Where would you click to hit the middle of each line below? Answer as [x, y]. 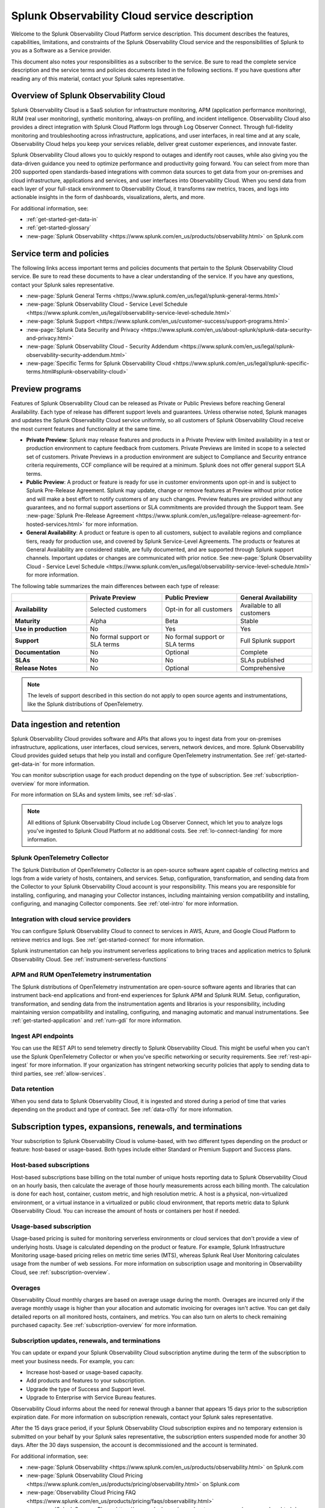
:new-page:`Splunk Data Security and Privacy [83, 329]
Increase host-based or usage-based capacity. [85, 1372]
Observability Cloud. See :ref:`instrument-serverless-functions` [90, 959]
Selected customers [118, 609]
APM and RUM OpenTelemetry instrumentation [81, 975]
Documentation [37, 652]
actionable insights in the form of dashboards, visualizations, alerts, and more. [108, 197]
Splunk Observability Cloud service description [132, 16]
